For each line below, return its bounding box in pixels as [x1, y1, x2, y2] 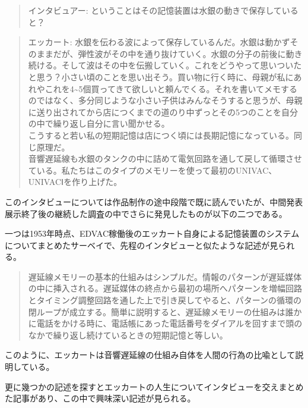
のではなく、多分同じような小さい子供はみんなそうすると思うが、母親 [28, 94, 303, 106]
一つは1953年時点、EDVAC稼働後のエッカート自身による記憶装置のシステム [5, 227, 300, 240]
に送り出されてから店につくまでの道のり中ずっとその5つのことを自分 [28, 105, 298, 118]
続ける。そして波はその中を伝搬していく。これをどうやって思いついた [28, 59, 302, 71]
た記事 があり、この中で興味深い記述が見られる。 [5, 392, 196, 404]
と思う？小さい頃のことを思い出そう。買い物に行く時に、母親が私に [28, 70, 294, 83]
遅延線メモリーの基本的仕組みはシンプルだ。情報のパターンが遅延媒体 [28, 270, 302, 283]
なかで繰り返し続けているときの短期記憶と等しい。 [28, 328, 228, 341]
